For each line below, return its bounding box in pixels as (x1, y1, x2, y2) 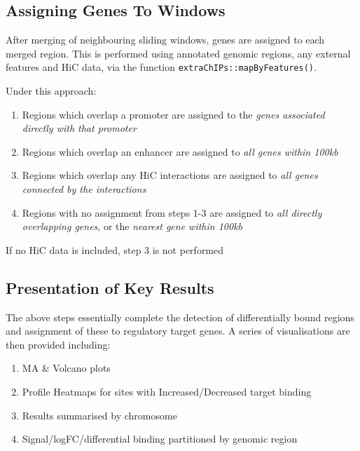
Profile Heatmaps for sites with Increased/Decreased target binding (22, 384, 312, 398)
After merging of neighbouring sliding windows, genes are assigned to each (6, 32, 325, 47)
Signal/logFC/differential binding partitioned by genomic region (22, 431, 298, 446)
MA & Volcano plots (22, 361, 111, 375)
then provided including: (6, 337, 111, 351)
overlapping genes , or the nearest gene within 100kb (22, 219, 243, 234)
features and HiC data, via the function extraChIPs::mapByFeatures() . (6, 60, 317, 74)
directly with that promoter (22, 121, 137, 135)
